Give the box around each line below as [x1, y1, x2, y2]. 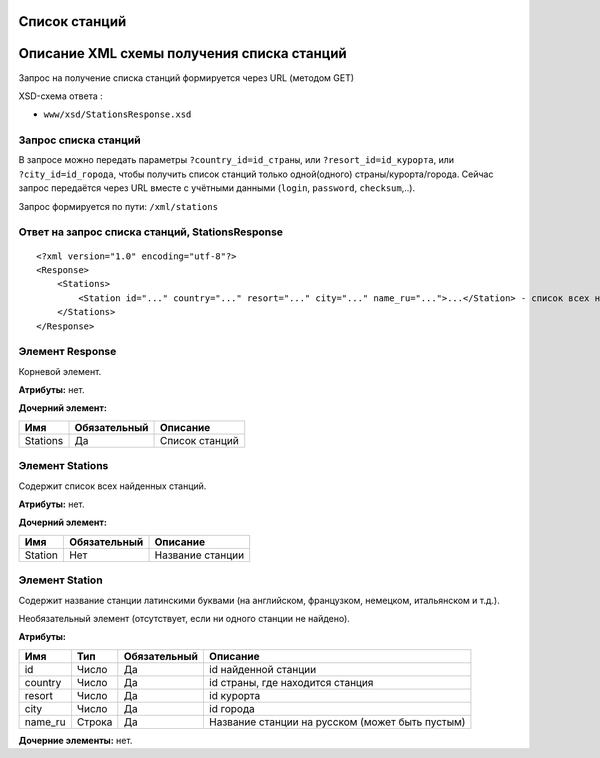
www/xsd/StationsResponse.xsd [43, 109, 192, 120]
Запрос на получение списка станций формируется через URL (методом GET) [18, 71, 355, 84]
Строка [76, 715, 113, 729]
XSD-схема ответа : [18, 90, 104, 102]
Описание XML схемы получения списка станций [18, 45, 347, 62]
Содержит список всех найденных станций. [18, 480, 207, 492]
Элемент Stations [18, 459, 109, 473]
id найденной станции [208, 662, 317, 676]
